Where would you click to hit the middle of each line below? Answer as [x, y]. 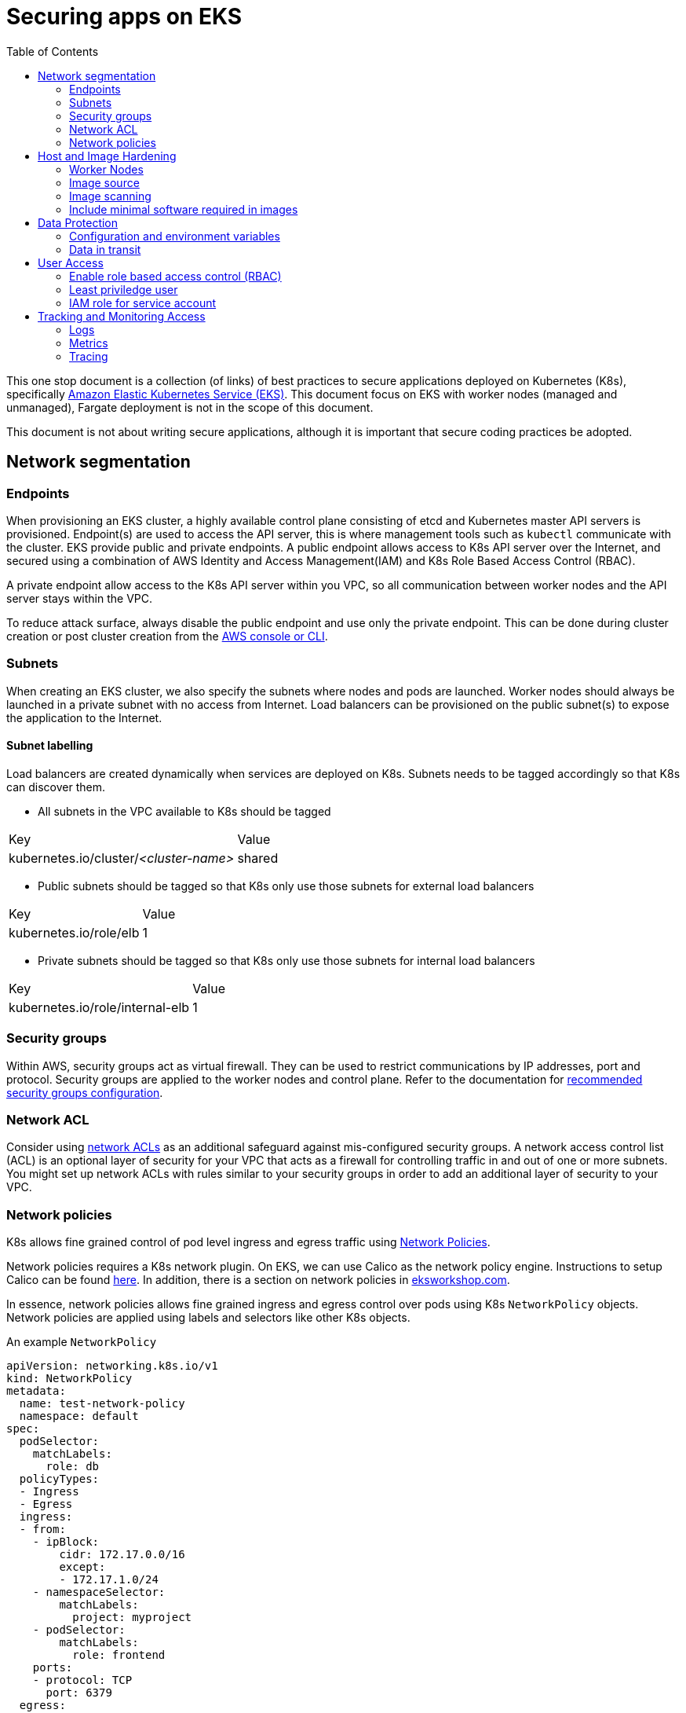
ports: [53, 1668]
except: [82, 1567]
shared [258, 858]
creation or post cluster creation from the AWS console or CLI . [167, 636]
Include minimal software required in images [184, 209]
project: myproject [132, 1618]
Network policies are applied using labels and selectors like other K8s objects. [208, 1318]
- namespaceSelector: [99, 1592]
